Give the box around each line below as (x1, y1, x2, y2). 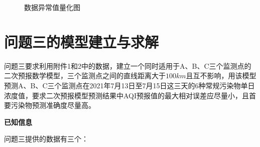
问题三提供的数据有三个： (4, 133, 88, 144)
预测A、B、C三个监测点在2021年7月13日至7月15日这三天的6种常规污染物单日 (4, 80, 255, 90)
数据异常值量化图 (24, 2, 80, 12)
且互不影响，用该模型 (186, 70, 256, 81)
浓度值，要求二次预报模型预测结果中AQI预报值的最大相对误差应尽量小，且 (4, 90, 249, 100)
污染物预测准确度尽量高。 (11, 100, 95, 110)
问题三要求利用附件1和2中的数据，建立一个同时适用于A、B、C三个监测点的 (4, 60, 251, 71)
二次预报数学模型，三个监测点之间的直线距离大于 (4, 70, 166, 81)
